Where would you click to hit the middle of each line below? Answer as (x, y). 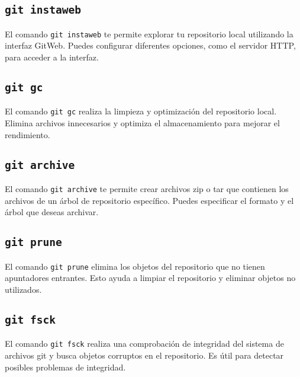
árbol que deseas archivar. (52, 212)
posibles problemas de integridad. (65, 367)
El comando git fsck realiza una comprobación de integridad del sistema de (144, 344)
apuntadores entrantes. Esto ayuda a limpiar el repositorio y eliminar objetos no (150, 278)
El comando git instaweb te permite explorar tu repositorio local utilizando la (149, 33)
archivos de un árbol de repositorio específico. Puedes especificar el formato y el (149, 200)
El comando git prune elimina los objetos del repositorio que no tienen (135, 266)
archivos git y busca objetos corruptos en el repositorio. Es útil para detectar (144, 355)
